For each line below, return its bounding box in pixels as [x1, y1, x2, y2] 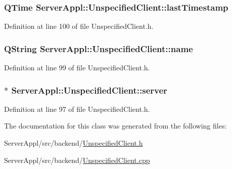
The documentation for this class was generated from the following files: [4, 120, 227, 131]
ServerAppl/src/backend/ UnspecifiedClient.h [4, 138, 143, 148]
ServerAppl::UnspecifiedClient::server [11, 83, 167, 96]
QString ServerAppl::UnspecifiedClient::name [4, 42, 193, 55]
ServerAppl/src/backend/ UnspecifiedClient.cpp [4, 154, 150, 165]
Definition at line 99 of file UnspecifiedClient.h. [4, 62, 150, 73]
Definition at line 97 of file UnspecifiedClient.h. [4, 103, 150, 114]
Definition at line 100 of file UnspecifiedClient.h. [4, 21, 154, 31]
